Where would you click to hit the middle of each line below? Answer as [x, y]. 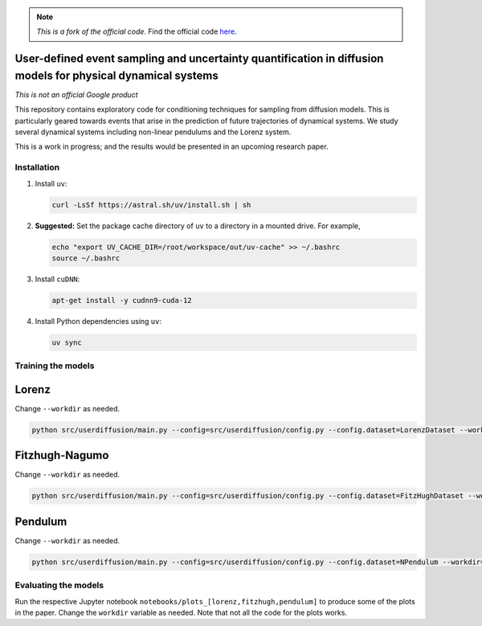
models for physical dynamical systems [116, 75]
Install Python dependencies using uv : [98, 321]
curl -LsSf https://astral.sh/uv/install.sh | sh [151, 205]
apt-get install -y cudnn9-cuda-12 [122, 300]
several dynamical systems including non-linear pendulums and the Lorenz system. [153, 132]
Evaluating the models [59, 585]
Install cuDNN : [57, 279]
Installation [37, 167]
